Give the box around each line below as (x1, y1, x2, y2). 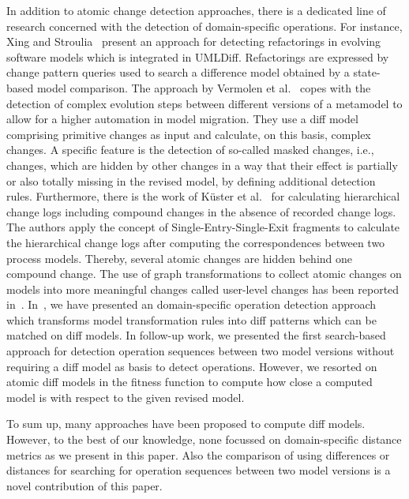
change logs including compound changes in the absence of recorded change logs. (6, 203, 396, 219)
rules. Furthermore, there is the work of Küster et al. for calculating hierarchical (6, 188, 400, 204)
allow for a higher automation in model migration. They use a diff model (6, 111, 358, 127)
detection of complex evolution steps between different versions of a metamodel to (6, 95, 403, 111)
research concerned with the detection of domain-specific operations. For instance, (6, 17, 403, 34)
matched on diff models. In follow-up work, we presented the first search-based (6, 327, 386, 343)
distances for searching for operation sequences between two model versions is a (6, 462, 391, 478)
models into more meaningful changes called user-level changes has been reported (6, 280, 400, 297)
